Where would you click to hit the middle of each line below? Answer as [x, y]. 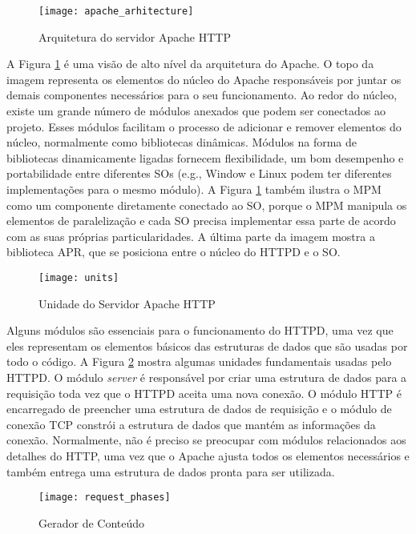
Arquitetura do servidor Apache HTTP [135, 36]
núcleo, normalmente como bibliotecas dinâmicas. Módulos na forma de [182, 142]
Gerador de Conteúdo [92, 522]
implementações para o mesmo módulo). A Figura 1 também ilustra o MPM [194, 189]
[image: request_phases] [105, 498]
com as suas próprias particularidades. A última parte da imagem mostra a [191, 236]
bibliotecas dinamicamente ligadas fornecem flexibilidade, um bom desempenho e [205, 157]
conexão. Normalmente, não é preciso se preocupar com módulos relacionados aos [206, 440]
